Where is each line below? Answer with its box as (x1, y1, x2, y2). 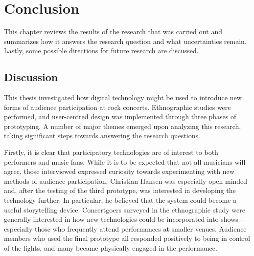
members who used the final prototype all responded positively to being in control (4, 233, 250, 243)
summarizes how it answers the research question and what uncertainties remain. (4, 36, 247, 46)
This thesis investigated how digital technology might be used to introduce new (4, 92, 242, 103)
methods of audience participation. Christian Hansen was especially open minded (4, 175, 248, 186)
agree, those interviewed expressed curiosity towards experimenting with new (4, 166, 234, 176)
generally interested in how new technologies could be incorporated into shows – (4, 214, 244, 224)
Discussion (4, 69, 58, 85)
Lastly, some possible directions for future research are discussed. (4, 45, 199, 56)
